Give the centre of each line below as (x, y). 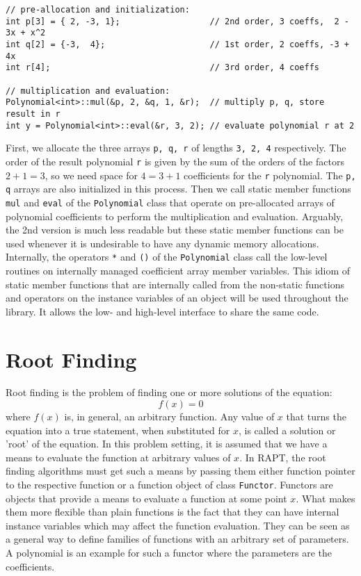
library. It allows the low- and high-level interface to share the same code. (162, 311)
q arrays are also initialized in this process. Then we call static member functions (178, 189)
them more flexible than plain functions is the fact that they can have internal (173, 512)
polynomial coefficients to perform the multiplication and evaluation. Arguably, (175, 216)
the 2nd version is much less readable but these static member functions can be (175, 230)
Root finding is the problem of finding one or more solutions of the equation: (169, 392)
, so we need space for (91, 175)
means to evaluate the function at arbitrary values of (118, 457)
